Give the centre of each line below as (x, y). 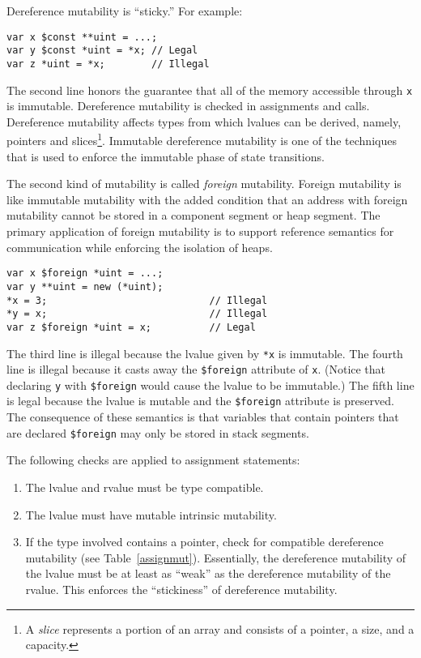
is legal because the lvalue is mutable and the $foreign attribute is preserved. (200, 401)
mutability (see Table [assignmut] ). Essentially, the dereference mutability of (216, 557)
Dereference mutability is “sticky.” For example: (125, 11)
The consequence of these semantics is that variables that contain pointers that (203, 417)
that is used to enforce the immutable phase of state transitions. (166, 156)
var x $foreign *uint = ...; (85, 273)
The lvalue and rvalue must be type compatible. (145, 487)
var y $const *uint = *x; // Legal (102, 51)
